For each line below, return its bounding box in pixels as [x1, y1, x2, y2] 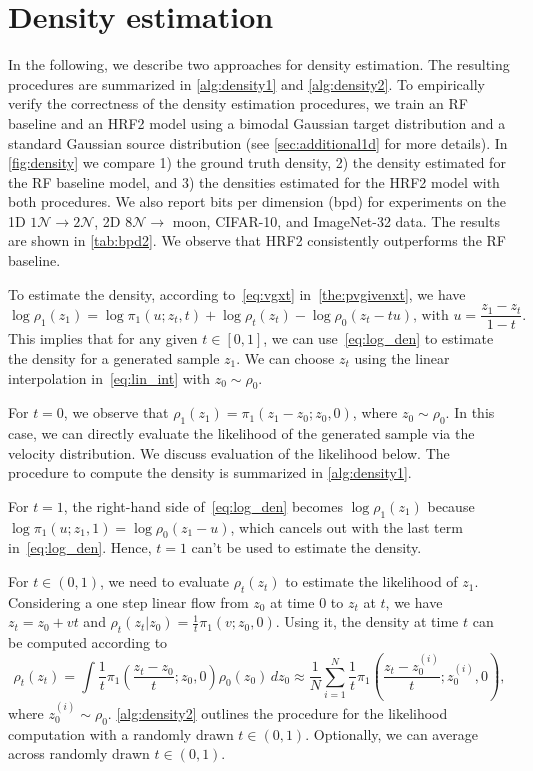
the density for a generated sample [8, 347, 220, 368]
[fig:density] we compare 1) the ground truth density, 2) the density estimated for [8, 152, 506, 173]
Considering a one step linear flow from [8, 591, 249, 612]
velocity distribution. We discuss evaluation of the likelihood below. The [8, 442, 450, 463]
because [427, 495, 475, 516]
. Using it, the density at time [275, 611, 459, 632]
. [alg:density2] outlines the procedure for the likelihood [107, 703, 448, 724]
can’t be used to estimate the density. [191, 537, 422, 558]
